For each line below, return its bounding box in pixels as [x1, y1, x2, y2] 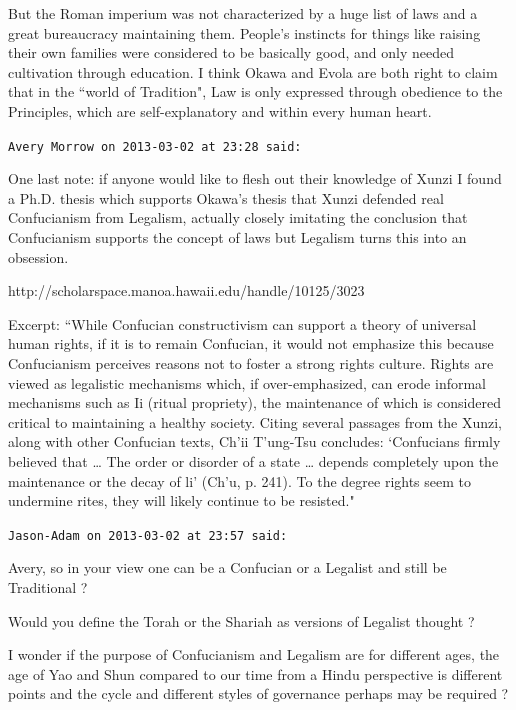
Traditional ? [8, 576, 88, 597]
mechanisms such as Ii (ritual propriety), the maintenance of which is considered [8, 392, 501, 413]
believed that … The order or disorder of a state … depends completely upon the [8, 450, 499, 471]
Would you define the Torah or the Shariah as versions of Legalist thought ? [8, 610, 475, 631]
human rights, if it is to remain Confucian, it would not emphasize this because [8, 333, 494, 354]
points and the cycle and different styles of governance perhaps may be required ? [8, 683, 509, 704]
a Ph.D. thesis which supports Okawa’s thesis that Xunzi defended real [8, 187, 444, 208]
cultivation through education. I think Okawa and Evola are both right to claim [8, 61, 498, 82]
